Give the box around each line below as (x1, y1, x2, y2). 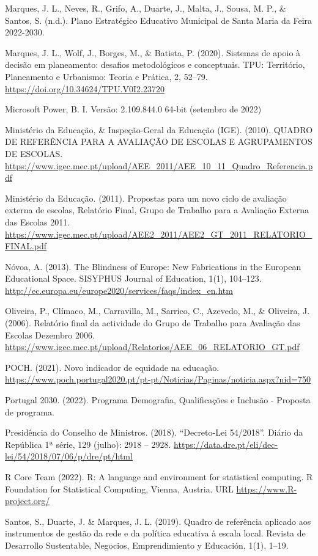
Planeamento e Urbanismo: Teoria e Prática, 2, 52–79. (5, 70, 208, 82)
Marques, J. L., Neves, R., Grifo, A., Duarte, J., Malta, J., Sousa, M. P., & (5, 2, 286, 14)
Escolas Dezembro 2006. (5, 328, 95, 341)
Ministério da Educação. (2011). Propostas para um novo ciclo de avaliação (5, 191, 287, 204)
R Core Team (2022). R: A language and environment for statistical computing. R (5, 470, 313, 483)
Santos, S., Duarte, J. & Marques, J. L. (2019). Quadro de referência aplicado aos (5, 514, 311, 527)
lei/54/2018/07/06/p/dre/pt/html (5, 450, 133, 463)
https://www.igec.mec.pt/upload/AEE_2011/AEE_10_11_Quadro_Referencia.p (5, 159, 313, 172)
